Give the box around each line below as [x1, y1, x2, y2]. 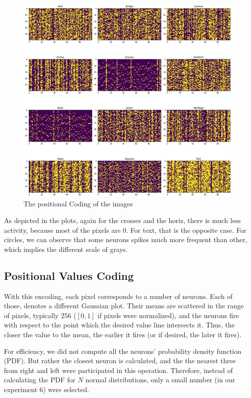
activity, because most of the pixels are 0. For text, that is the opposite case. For [4, 224, 247, 235]
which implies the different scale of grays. [4, 244, 128, 254]
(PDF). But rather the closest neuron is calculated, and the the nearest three [4, 355, 236, 366]
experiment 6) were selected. [4, 384, 89, 394]
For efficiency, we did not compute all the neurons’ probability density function [4, 346, 242, 356]
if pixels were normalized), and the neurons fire [98, 310, 239, 320]
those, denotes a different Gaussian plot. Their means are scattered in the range [4, 300, 244, 311]
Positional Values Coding [4, 268, 134, 283]
